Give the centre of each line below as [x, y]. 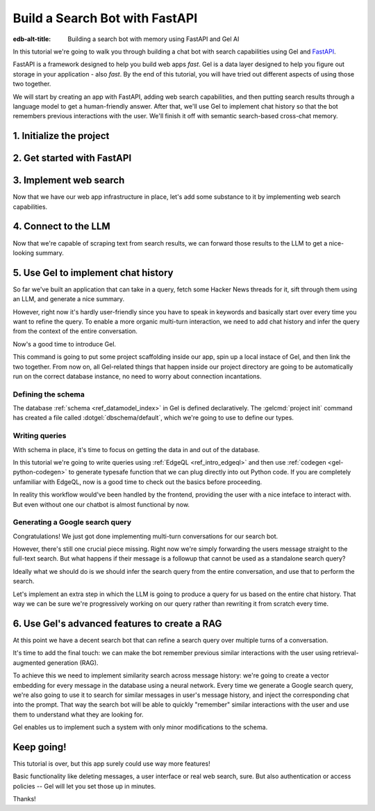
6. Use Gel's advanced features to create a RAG [117, 624]
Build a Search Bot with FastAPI [105, 18]
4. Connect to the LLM [61, 226]
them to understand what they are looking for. [78, 714]
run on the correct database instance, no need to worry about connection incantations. [137, 376]
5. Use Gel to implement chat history [93, 272]
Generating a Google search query [72, 522]
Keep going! [40, 747]
